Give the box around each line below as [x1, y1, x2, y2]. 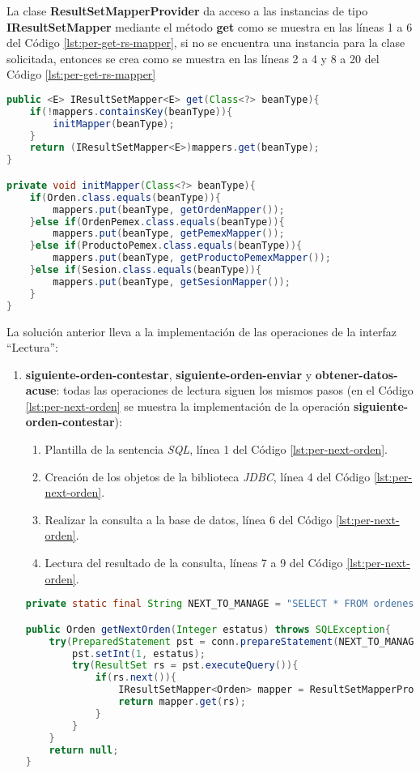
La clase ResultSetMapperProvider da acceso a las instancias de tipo [6, 2, 368, 19]
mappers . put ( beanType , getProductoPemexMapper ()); [53, 252, 331, 264]
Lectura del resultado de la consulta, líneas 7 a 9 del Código [45, 554, 343, 571]
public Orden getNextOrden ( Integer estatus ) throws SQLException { [25, 623, 391, 635]
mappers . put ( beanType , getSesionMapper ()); [53, 275, 291, 288]
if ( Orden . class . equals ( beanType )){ [29, 191, 221, 203]
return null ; [49, 744, 119, 756]
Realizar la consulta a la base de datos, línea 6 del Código [45, 510, 333, 527]
